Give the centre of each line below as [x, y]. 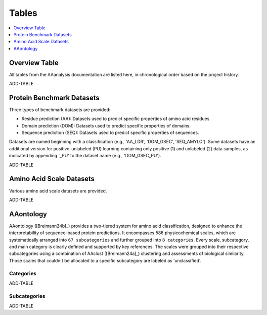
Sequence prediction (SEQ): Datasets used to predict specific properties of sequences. [110, 133]
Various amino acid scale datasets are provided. [58, 190]
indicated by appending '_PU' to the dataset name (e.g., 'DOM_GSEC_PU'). [85, 156]
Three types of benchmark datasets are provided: [60, 110]
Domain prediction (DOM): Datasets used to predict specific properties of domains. [106, 126]
